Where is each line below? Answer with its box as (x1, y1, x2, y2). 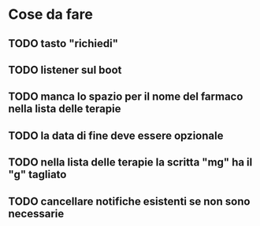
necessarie (8, 206, 65, 221)
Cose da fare (8, 5, 93, 24)
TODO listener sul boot (8, 63, 122, 76)
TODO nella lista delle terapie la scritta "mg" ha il (8, 155, 253, 169)
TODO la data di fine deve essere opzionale (8, 129, 224, 142)
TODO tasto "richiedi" (8, 37, 119, 50)
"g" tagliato (8, 168, 67, 181)
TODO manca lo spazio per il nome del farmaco (8, 90, 243, 104)
